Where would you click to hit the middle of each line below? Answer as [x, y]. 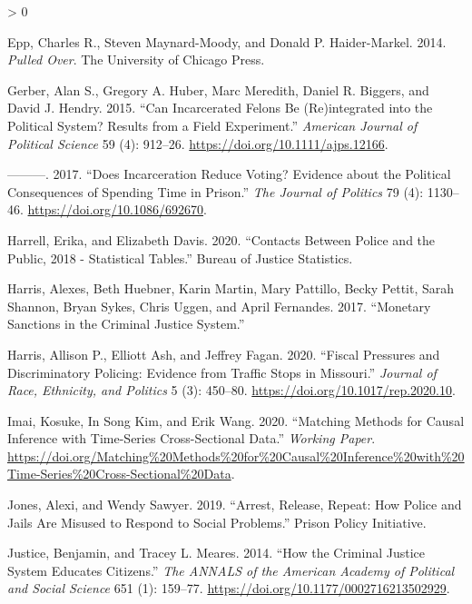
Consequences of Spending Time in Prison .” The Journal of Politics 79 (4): [216, 191]
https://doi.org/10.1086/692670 [115, 209]
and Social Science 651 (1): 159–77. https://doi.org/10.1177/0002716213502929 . [229, 588]
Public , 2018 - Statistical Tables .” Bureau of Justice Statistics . [180, 257]
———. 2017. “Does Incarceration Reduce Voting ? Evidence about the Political [229, 174]
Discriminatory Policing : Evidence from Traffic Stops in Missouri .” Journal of [222, 372]
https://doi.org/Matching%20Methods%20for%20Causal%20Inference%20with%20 [236, 455]
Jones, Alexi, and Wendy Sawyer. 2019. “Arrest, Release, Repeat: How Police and [235, 505]
